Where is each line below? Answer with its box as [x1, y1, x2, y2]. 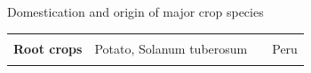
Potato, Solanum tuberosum [94, 39, 248, 57]
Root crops [13, 39, 83, 57]
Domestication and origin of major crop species [7, 3, 264, 20]
